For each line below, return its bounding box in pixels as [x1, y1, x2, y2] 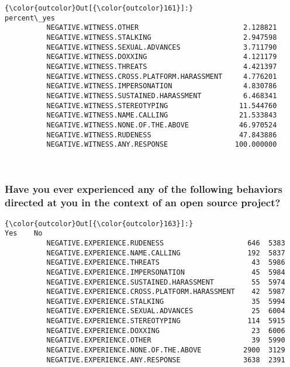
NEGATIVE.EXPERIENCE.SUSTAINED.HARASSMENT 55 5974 [46, 278, 285, 286]
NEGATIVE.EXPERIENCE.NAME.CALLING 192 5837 [46, 248, 285, 257]
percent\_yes [5, 13, 55, 22]
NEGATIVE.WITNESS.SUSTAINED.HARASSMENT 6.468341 [46, 91, 277, 100]
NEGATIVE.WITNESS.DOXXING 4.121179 [46, 53, 277, 61]
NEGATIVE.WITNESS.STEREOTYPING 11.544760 [46, 101, 277, 110]
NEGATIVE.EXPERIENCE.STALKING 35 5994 [46, 297, 285, 306]
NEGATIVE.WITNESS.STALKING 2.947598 [46, 33, 277, 41]
